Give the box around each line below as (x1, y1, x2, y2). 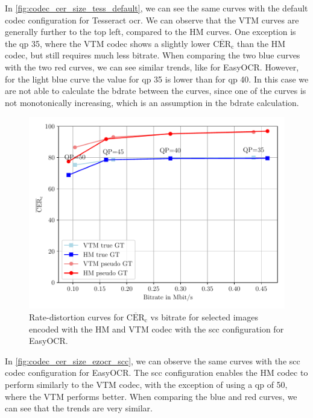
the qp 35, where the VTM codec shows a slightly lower (5, 37, 210, 49)
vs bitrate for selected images (150, 310, 259, 323)
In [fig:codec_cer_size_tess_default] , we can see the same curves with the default (5, 2, 308, 14)
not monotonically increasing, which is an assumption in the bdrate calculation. (5, 96, 299, 108)
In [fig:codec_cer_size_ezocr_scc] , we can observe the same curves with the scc (5, 354, 300, 367)
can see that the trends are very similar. (5, 402, 153, 414)
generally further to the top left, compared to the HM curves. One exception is (5, 25, 296, 38)
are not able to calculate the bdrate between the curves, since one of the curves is (5, 84, 306, 97)
